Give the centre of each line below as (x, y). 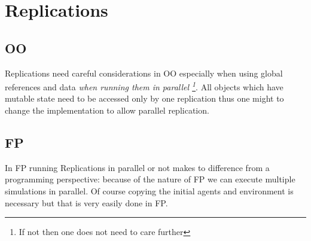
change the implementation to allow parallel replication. (107, 110)
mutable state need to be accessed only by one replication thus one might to (144, 98)
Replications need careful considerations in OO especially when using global (144, 73)
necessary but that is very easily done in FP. (86, 202)
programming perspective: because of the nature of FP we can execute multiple (150, 179)
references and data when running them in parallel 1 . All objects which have (144, 86)
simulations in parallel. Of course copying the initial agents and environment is (149, 191)
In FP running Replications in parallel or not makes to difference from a (137, 167)
